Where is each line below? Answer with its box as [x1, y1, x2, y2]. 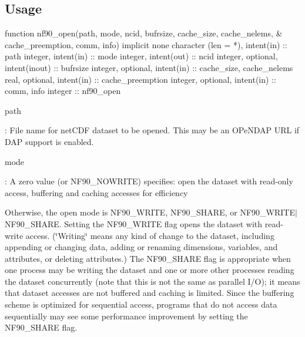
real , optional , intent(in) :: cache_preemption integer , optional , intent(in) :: [5, 73, 276, 85]
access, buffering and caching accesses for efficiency [5, 186, 188, 198]
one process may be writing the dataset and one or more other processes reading [5, 264, 294, 276]
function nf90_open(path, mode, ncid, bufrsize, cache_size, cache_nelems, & [5, 27, 283, 39]
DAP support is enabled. [5, 135, 94, 147]
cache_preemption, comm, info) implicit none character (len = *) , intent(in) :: [5, 38, 287, 50]
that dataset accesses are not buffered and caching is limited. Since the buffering [5, 287, 294, 299]
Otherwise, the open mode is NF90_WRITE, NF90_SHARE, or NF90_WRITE [5, 206, 295, 218]
